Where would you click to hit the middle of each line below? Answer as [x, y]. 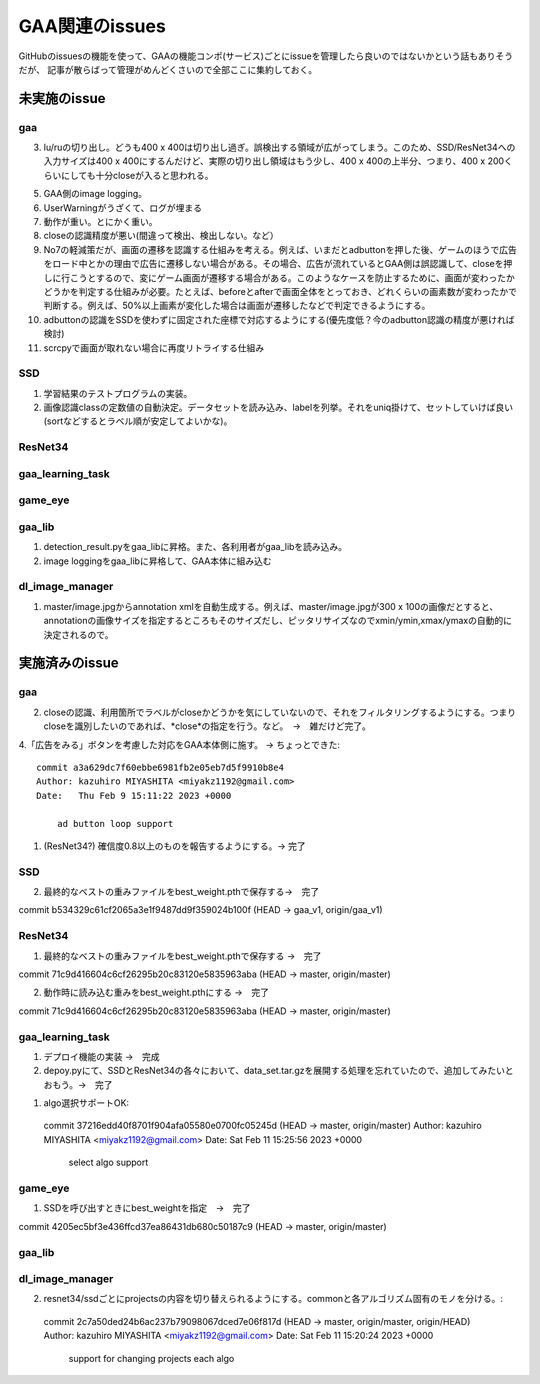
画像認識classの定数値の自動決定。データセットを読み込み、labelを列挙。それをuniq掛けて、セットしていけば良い [278, 407]
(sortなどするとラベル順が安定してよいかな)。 [138, 421]
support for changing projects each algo [151, 1358]
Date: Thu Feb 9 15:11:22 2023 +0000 [134, 795]
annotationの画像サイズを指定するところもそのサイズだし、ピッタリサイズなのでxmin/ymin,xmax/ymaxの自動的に [277, 621]
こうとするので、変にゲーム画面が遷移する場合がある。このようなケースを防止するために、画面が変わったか [292, 277]
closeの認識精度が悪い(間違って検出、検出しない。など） [161, 236]
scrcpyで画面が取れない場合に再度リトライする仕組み [154, 347]
